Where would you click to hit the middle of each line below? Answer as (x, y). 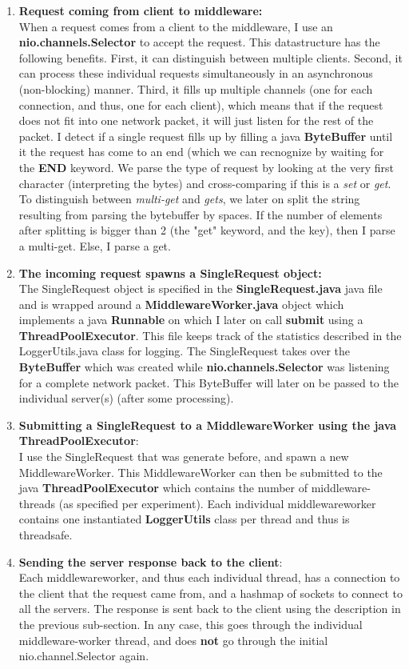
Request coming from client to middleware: (141, 10)
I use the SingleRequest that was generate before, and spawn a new (184, 457)
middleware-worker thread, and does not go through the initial (173, 640)
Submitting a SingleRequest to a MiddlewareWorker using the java (208, 425)
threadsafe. (46, 535)
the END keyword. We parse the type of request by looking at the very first (206, 167)
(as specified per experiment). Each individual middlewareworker (217, 503)
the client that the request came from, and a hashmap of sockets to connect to (211, 593)
